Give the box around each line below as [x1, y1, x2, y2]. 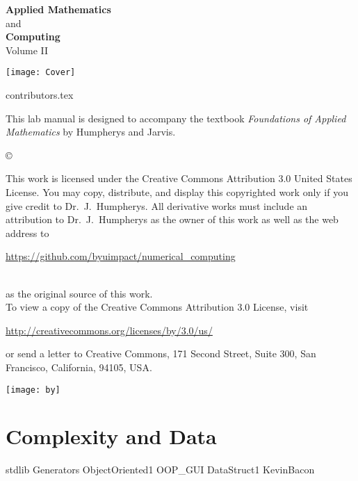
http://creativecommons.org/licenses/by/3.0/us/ [6, 323, 213, 337]
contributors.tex [6, 88, 74, 102]
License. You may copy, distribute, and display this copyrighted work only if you [6, 185, 348, 199]
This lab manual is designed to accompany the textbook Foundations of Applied [6, 111, 346, 125]
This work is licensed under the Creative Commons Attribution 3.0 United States [6, 171, 352, 186]
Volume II [6, 42, 49, 57]
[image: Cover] [6, 67, 76, 78]
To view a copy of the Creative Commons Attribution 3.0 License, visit [6, 300, 309, 314]
